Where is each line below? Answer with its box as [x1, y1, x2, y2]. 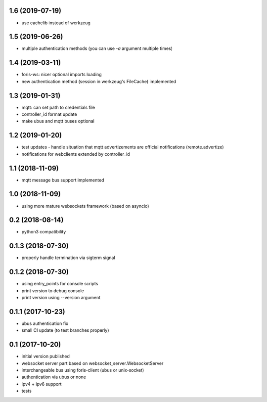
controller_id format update [21, 111, 77, 117]
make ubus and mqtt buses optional [21, 118, 95, 124]
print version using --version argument [21, 295, 101, 301]
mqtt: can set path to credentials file [21, 104, 95, 110]
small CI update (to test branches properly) [21, 327, 109, 333]
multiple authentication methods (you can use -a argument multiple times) [21, 45, 173, 51]
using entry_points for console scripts [21, 281, 98, 287]
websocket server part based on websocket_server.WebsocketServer [21, 360, 164, 366]
